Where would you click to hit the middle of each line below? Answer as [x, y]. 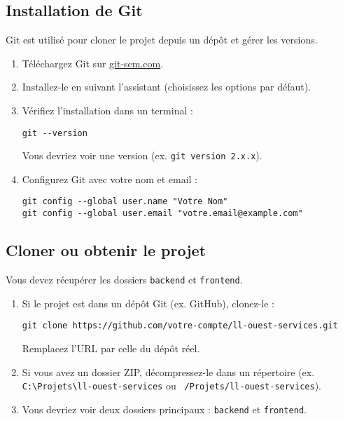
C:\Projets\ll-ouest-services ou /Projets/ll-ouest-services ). [171, 386]
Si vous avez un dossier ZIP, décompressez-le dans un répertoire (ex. [168, 372]
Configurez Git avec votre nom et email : [110, 179]
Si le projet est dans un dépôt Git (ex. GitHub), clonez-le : [148, 303]
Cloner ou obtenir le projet [106, 250]
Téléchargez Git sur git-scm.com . [93, 63]
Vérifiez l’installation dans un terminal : [107, 110]
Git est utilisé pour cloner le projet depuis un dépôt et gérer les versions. [162, 40]
